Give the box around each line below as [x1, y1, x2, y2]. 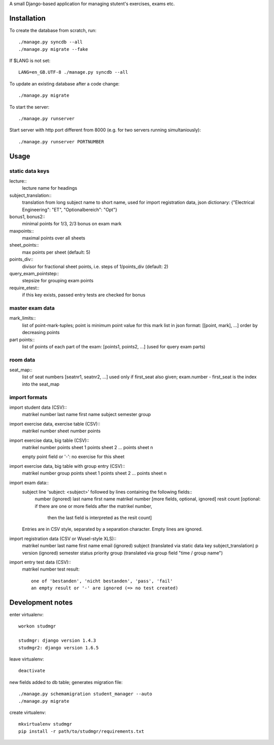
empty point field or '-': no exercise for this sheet [22, 454, 125, 460]
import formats [9, 394, 48, 401]
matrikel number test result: [22, 566, 80, 572]
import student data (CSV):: [9, 404, 67, 410]
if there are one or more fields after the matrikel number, [35, 503, 152, 509]
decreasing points [22, 330, 60, 336]
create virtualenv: [9, 709, 46, 716]
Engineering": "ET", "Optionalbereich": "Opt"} [22, 206, 118, 213]
